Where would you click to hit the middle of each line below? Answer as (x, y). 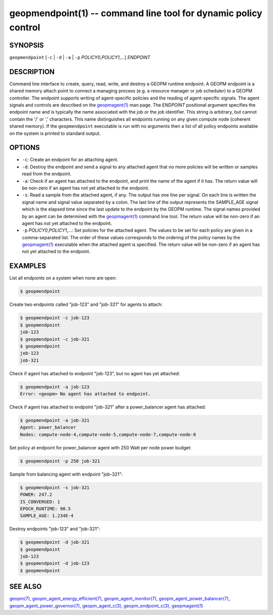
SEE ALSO (26, 586)
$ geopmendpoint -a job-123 (55, 387)
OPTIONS (25, 148)
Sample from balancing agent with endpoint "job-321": (66, 474)
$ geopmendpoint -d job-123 (55, 563)
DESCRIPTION (32, 71)
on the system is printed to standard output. (55, 133)
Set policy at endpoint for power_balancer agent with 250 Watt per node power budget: (100, 447)
